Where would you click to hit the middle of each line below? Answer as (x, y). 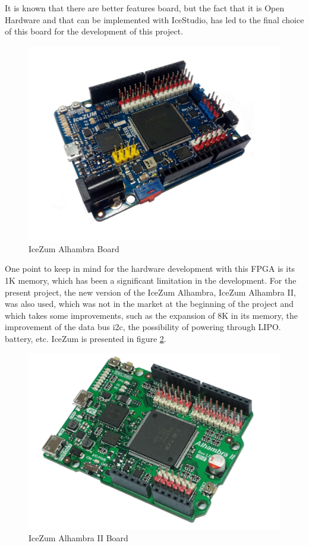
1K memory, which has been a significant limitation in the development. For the (151, 280)
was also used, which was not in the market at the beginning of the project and (149, 304)
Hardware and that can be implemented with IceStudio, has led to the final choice (154, 19)
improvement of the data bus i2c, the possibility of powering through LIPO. (143, 327)
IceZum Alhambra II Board (78, 538)
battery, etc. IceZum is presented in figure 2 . (86, 339)
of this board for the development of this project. (94, 31)
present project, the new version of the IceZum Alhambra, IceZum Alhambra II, (150, 292)
